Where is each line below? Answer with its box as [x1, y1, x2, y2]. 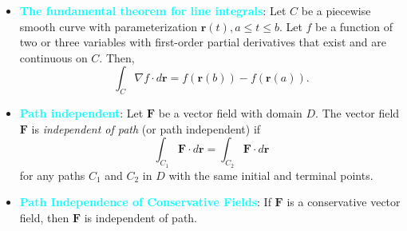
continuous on [19, 49, 88, 66]
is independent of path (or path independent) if [31, 120, 261, 137]
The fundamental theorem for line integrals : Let [19, 2, 286, 18]
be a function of [315, 18, 393, 34]
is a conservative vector [286, 193, 401, 210]
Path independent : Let [19, 105, 144, 121]
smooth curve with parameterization [19, 18, 198, 34]
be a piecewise [301, 2, 371, 18]
